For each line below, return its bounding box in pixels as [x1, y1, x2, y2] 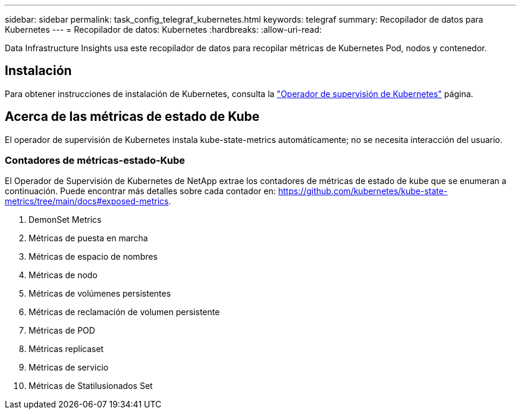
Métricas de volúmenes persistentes [29, 288, 171, 299]
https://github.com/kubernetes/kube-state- [278, 186, 448, 197]
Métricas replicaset [29, 344, 104, 354]
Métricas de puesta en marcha [29, 233, 148, 244]
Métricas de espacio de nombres [29, 251, 158, 262]
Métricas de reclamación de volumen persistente [29, 307, 220, 317]
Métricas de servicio [29, 362, 109, 373]
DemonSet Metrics [29, 214, 102, 225]
